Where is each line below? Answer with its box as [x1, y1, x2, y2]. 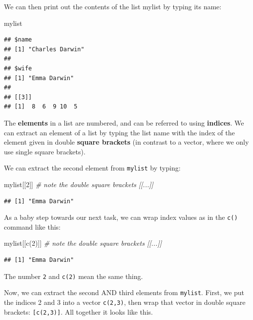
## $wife [4, 64, 32, 72]
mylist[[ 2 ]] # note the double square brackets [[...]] [4, 179, 153, 189]
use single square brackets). [4, 146, 85, 156]
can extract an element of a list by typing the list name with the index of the [4, 127, 235, 137]
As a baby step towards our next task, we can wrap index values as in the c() [4, 212, 238, 222]
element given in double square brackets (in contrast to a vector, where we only [4, 137, 249, 147]
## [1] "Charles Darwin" [4, 45, 84, 53]
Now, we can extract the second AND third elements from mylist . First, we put [4, 287, 245, 298]
